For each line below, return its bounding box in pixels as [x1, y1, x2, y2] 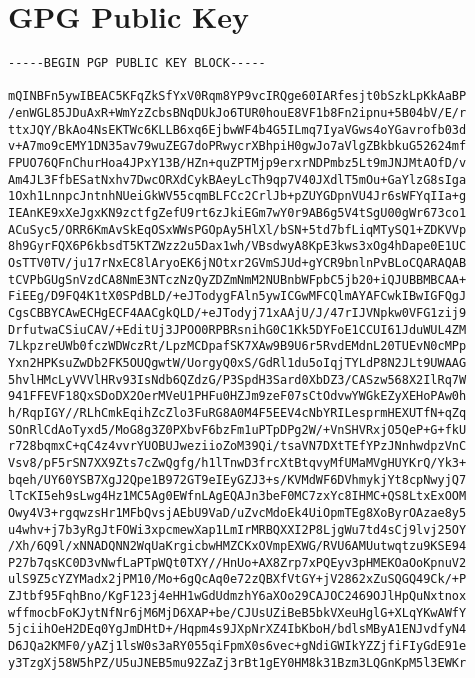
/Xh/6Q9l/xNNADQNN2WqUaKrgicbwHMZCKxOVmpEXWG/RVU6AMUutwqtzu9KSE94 [8, 539, 467, 554]
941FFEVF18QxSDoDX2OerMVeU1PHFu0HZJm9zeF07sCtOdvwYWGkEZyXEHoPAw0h [8, 389, 467, 404]
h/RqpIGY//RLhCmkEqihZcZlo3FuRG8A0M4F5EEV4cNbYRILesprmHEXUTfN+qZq [8, 405, 467, 420]
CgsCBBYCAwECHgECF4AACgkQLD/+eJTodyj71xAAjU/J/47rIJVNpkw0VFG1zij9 [8, 305, 467, 320]
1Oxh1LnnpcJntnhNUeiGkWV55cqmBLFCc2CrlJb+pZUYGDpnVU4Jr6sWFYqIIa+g [8, 189, 467, 204]
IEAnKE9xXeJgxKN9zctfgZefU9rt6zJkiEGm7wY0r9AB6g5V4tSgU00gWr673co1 [8, 206, 467, 221]
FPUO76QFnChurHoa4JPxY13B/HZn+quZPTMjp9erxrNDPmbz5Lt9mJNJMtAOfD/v [8, 156, 467, 171]
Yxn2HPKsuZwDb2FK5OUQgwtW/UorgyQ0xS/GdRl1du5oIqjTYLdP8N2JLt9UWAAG [8, 355, 467, 370]
